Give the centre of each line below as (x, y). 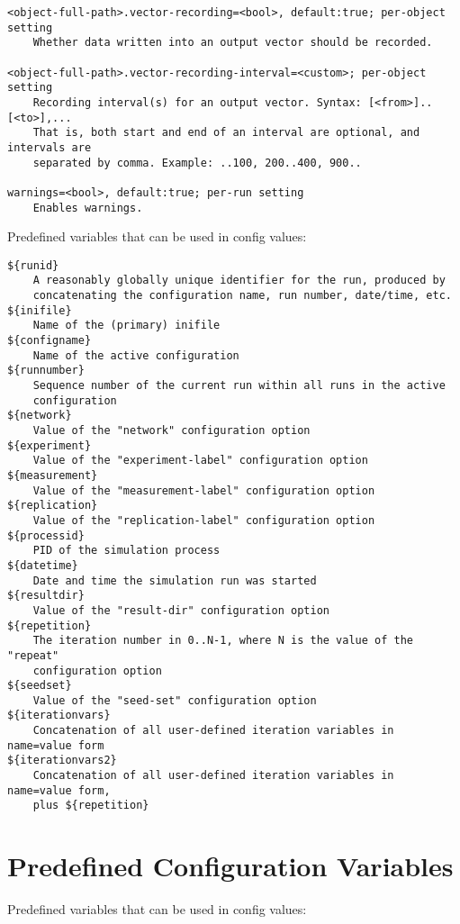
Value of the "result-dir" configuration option (181, 610)
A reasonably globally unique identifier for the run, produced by (239, 281)
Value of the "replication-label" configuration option (204, 520)
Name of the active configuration (136, 355)
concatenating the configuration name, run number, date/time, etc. (242, 296)
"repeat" (33, 655)
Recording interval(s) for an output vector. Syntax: (197, 102)
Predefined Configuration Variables (230, 866)
